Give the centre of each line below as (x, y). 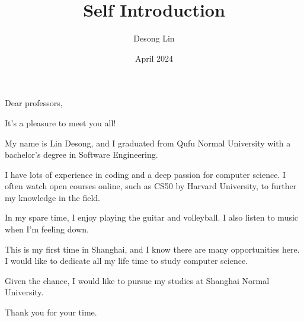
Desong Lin (154, 38)
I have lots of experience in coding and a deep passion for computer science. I (145, 174)
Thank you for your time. (51, 312)
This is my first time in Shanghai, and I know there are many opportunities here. (152, 249)
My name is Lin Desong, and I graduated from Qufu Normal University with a (148, 143)
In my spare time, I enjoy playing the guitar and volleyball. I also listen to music (152, 217)
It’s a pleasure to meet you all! (60, 122)
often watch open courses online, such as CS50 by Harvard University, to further (151, 186)
